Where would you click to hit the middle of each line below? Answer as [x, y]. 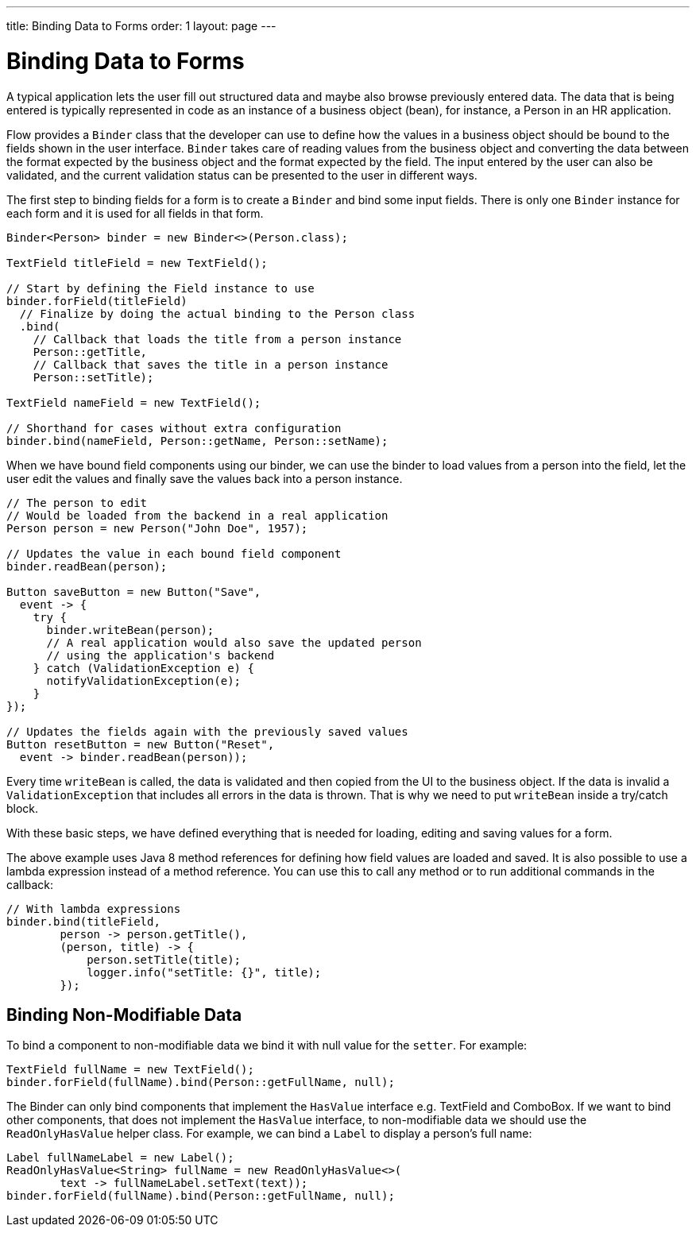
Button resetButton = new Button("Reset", [141, 744]
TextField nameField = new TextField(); [134, 402]
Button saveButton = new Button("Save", [134, 591]
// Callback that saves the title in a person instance [211, 364]
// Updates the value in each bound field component [174, 553]
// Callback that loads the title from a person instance [217, 339]
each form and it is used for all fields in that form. [135, 213]
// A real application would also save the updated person [234, 642]
